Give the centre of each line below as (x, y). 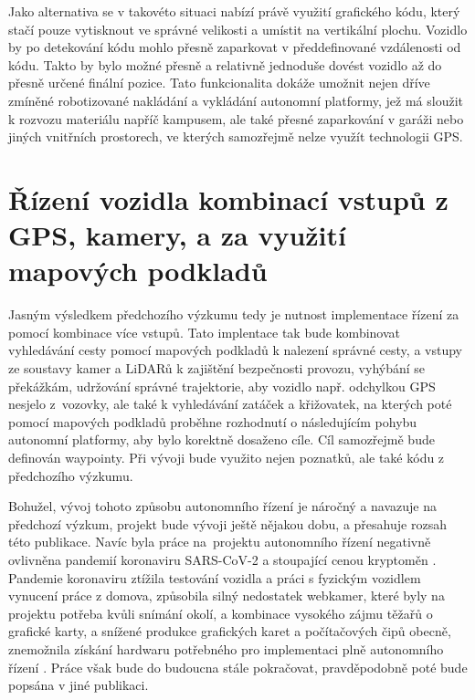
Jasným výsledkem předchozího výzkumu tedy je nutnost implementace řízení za (234, 314)
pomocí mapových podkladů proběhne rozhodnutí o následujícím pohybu (213, 421)
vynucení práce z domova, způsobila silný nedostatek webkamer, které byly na (227, 596)
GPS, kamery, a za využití (177, 235)
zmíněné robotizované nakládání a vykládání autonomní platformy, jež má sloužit (236, 100)
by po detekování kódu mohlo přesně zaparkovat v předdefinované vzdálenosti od (235, 47)
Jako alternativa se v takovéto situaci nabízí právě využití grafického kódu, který (234, 11)
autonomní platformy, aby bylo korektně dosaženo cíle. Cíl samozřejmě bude (222, 439)
